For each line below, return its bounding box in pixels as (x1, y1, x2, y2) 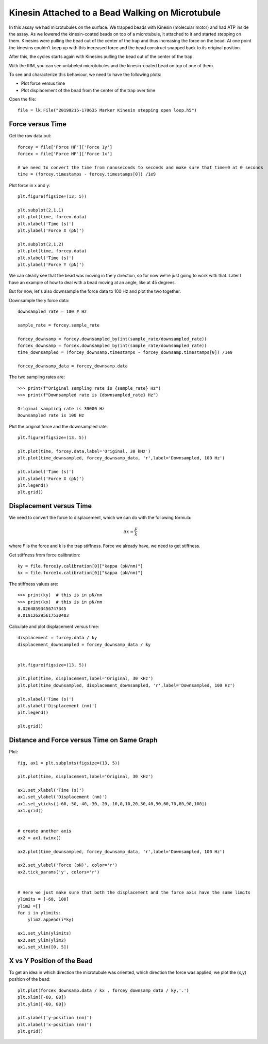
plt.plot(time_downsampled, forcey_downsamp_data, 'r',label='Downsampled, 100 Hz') (17, 456, 225, 461)
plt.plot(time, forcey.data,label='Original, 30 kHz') (17, 448, 151, 454)
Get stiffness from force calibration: (9, 552, 80, 558)
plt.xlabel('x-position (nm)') (17, 1022, 92, 1027)
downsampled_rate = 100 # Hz (17, 308, 87, 314)
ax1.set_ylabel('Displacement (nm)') (17, 794, 108, 800)
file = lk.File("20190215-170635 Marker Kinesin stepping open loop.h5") (17, 108, 197, 113)
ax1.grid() (17, 808, 44, 814)
